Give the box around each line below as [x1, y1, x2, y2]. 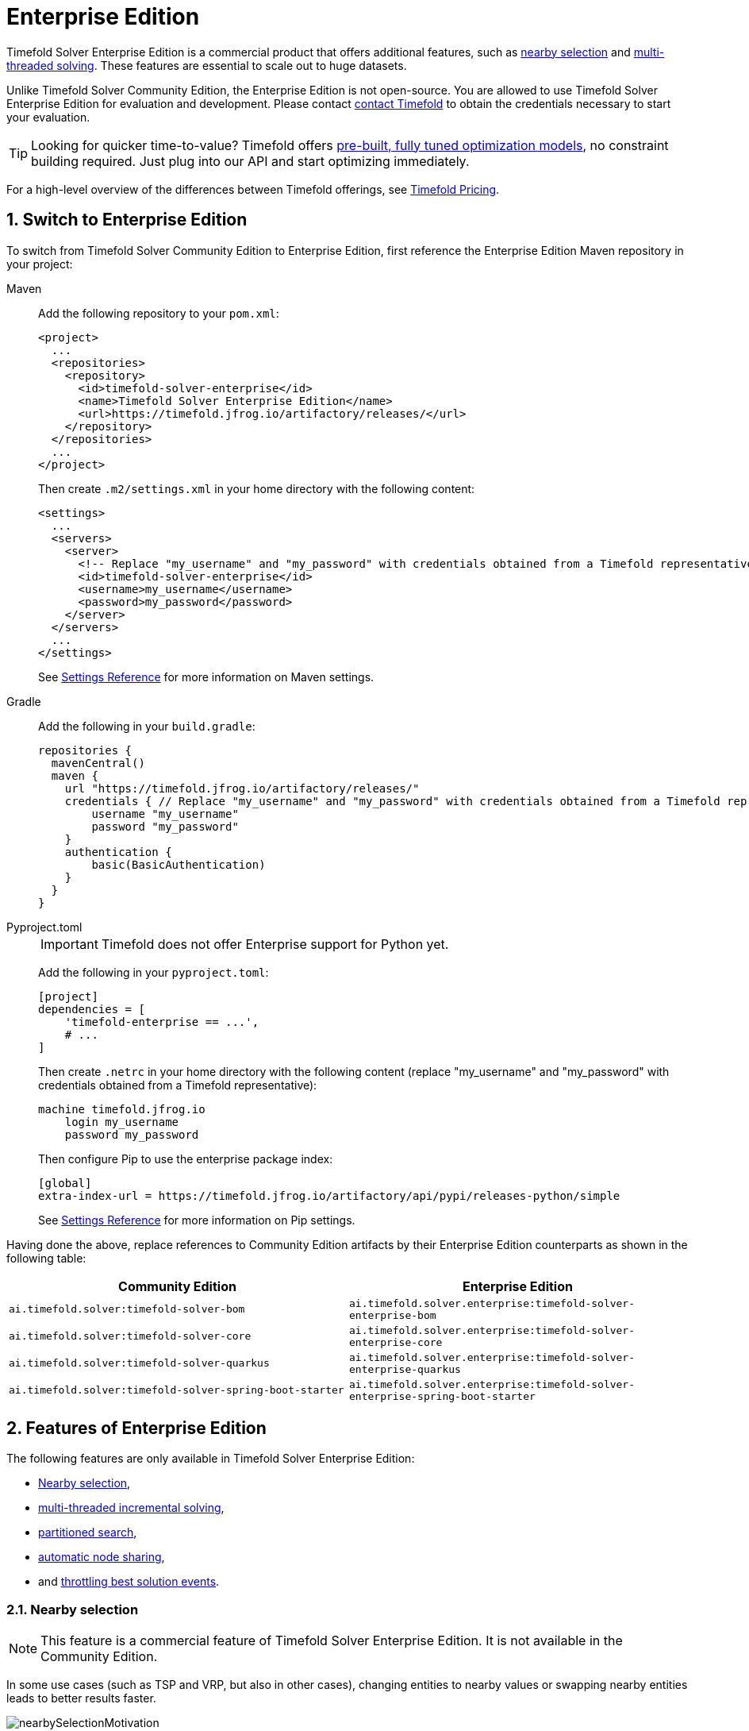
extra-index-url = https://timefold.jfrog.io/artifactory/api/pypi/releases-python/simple [38, 1189, 620, 1202]
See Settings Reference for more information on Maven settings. [38, 669, 374, 684]
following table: [6, 1251, 86, 1265]
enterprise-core [349, 1336, 443, 1348]
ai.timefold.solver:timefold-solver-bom [9, 1303, 245, 1316]
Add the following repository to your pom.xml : [38, 306, 279, 320]
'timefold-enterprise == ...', [64, 1015, 259, 1028]
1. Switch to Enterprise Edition [6, 210, 248, 230]
